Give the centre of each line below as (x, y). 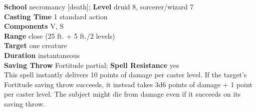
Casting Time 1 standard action (56, 16)
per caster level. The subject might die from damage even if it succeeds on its (123, 94)
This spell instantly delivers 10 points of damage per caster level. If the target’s (126, 75)
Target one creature (36, 45)
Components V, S (34, 26)
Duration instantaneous (42, 55)
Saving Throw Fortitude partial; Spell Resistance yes (92, 65)
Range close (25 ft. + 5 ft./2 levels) (60, 35)
